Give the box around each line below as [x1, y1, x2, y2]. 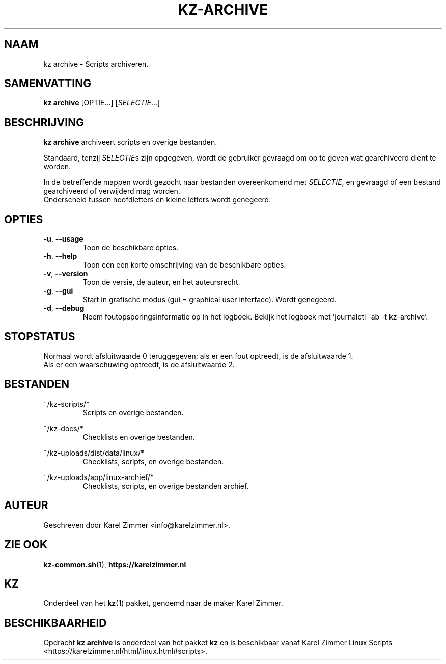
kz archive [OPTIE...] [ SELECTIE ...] [43, 98, 160, 108]
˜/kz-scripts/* [43, 399, 90, 408]
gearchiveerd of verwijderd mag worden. [43, 187, 180, 196]
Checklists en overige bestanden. [82, 432, 195, 441]
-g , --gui [43, 286, 73, 296]
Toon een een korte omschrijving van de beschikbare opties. [82, 260, 286, 270]
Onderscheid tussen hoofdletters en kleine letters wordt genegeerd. [43, 195, 271, 204]
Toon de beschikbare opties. [82, 243, 179, 252]
